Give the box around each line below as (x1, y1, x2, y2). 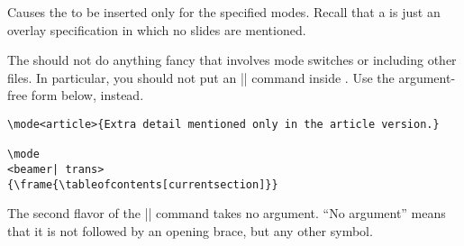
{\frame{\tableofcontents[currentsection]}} (7, 178, 278, 191)
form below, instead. (31, 86, 144, 105)
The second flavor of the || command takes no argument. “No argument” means (7, 204, 446, 223)
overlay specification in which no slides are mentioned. (7, 20, 306, 39)
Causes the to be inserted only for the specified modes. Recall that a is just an (7, 3, 441, 21)
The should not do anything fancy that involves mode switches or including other (7, 50, 457, 69)
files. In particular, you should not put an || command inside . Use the (7, 68, 395, 87)
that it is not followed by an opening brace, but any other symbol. (7, 221, 373, 240)
